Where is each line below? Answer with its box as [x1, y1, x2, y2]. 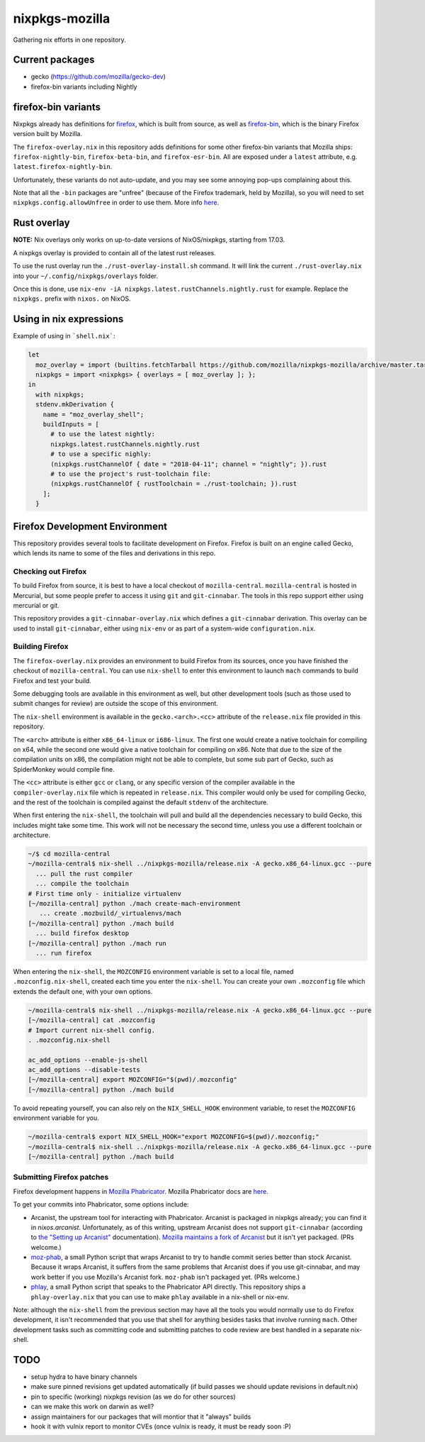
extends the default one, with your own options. [13, 987, 153, 996]
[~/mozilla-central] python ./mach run [28, 939, 166, 947]
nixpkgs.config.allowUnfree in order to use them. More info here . [13, 199, 220, 207]
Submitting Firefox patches [13, 1172, 109, 1182]
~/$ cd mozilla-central [28, 850, 111, 858]
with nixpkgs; [35, 390, 85, 399]
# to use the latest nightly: [50, 430, 156, 438]
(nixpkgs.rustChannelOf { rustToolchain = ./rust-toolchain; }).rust [50, 479, 297, 488]
